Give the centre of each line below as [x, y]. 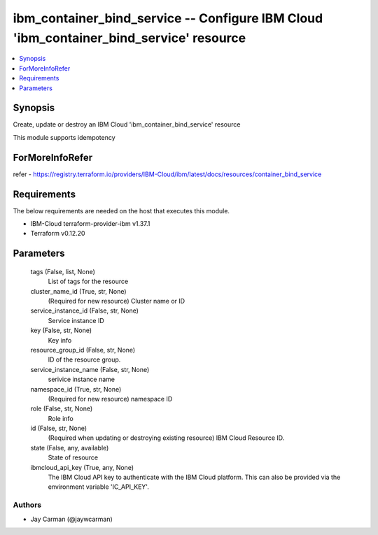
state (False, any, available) [70, 448]
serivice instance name [82, 379]
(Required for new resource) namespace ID [110, 399]
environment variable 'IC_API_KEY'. [99, 487]
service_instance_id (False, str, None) [85, 311]
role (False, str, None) [62, 408]
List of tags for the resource [88, 281]
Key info [60, 340]
